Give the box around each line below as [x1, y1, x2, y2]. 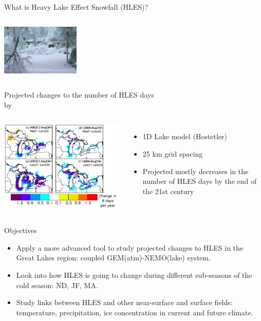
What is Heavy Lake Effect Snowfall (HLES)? [4, 2, 148, 12]
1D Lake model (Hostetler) [142, 131, 228, 142]
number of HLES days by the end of [142, 176, 257, 186]
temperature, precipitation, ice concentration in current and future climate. [16, 307, 253, 317]
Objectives [4, 225, 37, 236]
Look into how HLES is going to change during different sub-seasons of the [16, 270, 252, 280]
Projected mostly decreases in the [142, 165, 249, 176]
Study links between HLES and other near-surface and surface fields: [16, 297, 233, 308]
